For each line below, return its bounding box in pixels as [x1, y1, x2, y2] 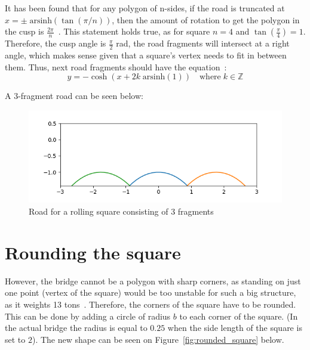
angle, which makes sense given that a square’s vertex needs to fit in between [5, 49, 287, 61]
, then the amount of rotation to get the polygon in [112, 13, 300, 26]
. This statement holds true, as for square [58, 25, 210, 38]
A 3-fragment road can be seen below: [5, 89, 143, 102]
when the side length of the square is [167, 321, 302, 334]
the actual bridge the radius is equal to [5, 321, 148, 334]
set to [5, 333, 26, 345]
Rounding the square [5, 240, 181, 264]
